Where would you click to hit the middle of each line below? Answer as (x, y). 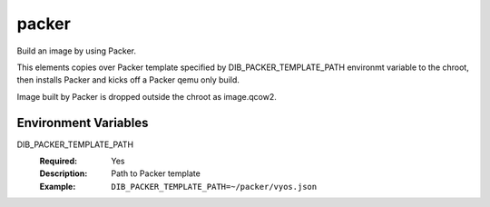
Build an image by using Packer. (76, 51)
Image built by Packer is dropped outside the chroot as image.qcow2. (147, 96)
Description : (64, 173)
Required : (58, 161)
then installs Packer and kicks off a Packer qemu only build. (128, 80)
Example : (58, 186)
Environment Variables (83, 123)
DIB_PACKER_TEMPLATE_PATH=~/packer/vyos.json (214, 187)
